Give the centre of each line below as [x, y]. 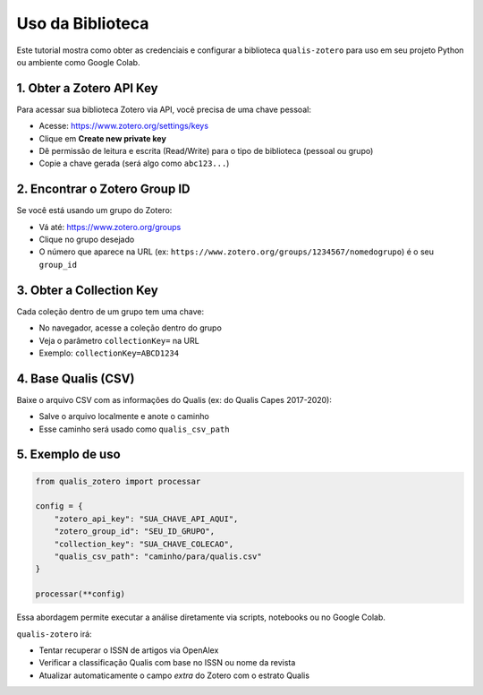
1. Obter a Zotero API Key [87, 88]
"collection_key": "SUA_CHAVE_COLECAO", [144, 544]
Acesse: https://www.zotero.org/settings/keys [124, 126]
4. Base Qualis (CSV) [76, 378]
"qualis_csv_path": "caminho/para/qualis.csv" [158, 556]
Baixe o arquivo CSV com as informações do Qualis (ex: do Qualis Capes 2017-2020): [174, 399]
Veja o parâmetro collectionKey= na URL [119, 340]
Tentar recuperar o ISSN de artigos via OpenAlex [129, 650]
